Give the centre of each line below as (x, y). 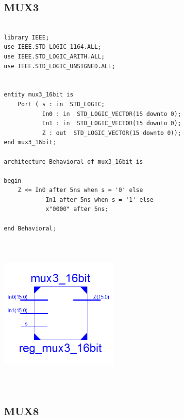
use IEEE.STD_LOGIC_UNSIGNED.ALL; (60, 66)
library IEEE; (27, 37)
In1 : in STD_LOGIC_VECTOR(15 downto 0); (112, 124)
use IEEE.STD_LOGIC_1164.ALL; (53, 47)
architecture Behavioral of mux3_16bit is (74, 162)
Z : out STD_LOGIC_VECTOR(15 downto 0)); (112, 133)
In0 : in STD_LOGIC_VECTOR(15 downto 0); (112, 114)
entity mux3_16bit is (39, 95)
